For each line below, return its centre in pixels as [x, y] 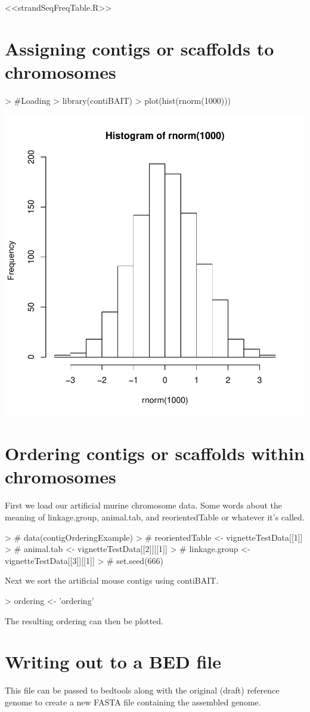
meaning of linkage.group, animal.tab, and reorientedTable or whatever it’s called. [155, 517]
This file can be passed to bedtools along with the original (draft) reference [142, 690]
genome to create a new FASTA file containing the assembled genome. [133, 702]
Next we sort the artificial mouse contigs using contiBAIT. [112, 580]
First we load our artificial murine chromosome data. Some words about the [143, 505]
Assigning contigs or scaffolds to [139, 48]
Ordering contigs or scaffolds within [155, 453]
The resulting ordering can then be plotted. [84, 620]
